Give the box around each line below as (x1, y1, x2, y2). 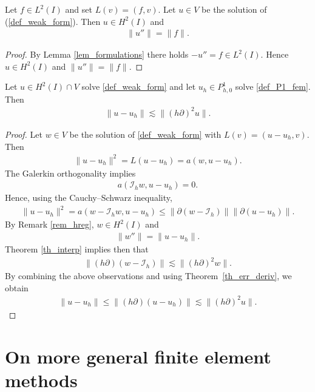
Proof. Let (5, 127, 42, 140)
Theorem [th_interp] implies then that (5, 243, 149, 255)
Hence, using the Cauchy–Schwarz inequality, (5, 191, 172, 204)
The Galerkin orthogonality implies (5, 166, 136, 179)
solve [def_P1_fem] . (235, 80, 311, 93)
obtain (5, 281, 29, 294)
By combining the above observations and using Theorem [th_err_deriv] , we (5, 269, 292, 282)
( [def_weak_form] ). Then (5, 15, 101, 27)
